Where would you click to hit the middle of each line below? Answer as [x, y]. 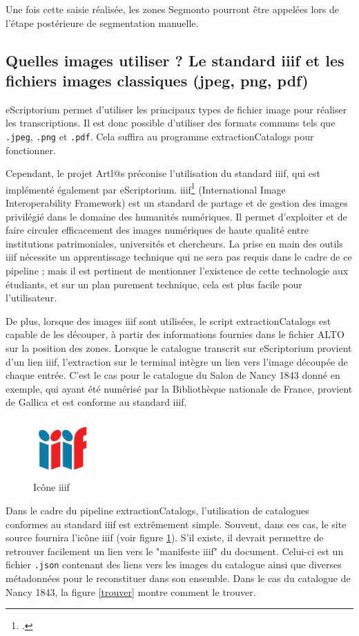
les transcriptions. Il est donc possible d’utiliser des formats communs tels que [171, 123]
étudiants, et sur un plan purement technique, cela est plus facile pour [154, 284]
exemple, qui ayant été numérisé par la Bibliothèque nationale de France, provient [179, 388]
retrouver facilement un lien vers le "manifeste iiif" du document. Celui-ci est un [175, 551]
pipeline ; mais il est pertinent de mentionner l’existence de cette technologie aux [177, 271]
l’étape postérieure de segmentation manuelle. [102, 22]
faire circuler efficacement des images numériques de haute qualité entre [157, 230]
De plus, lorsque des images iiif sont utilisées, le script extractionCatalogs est [168, 320]
